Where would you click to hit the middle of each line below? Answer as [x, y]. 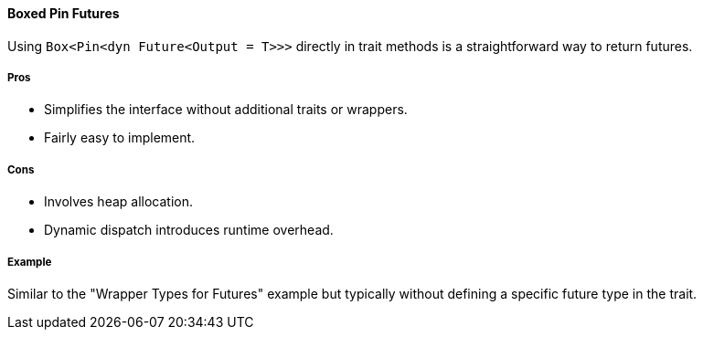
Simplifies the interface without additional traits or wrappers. [226, 110]
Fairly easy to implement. [120, 138]
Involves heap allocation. [119, 202]
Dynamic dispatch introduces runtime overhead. [189, 230]
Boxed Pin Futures [64, 13]
